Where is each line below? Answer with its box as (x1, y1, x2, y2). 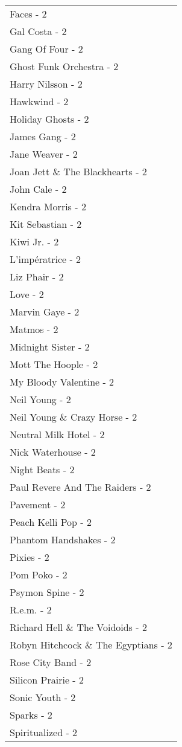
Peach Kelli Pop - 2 (10, 515, 92, 529)
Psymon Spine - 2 (10, 585, 84, 599)
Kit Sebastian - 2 (10, 217, 82, 231)
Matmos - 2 (10, 322, 58, 336)
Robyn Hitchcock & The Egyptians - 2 (10, 638, 172, 652)
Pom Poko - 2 (10, 568, 67, 581)
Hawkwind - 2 (10, 94, 69, 108)
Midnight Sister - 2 (10, 340, 90, 354)
